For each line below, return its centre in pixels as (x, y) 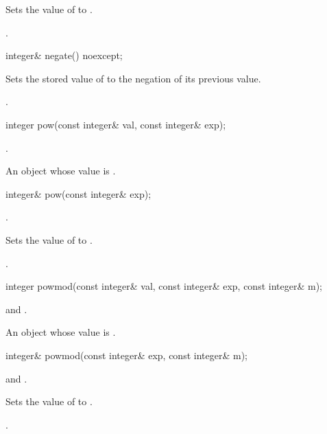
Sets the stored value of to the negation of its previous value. (133, 78)
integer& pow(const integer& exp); (78, 193)
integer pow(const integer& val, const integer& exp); (116, 124)
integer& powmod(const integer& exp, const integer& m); (126, 355)
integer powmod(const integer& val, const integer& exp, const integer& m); (164, 286)
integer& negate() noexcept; (64, 55)
